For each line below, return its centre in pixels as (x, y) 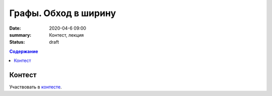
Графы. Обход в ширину (63, 13)
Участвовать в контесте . (36, 87)
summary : (20, 35)
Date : (15, 28)
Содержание (24, 51)
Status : (17, 42)
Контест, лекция (66, 35)
